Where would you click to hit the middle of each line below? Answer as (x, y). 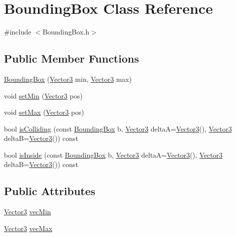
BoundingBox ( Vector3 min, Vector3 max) (68, 79)
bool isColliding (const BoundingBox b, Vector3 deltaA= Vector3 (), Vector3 (118, 128)
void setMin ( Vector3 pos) (43, 95)
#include (18, 32)
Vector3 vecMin (28, 212)
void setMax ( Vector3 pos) (44, 112)
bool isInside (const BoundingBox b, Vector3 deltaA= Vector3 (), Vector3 (113, 154)
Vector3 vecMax (28, 228)
